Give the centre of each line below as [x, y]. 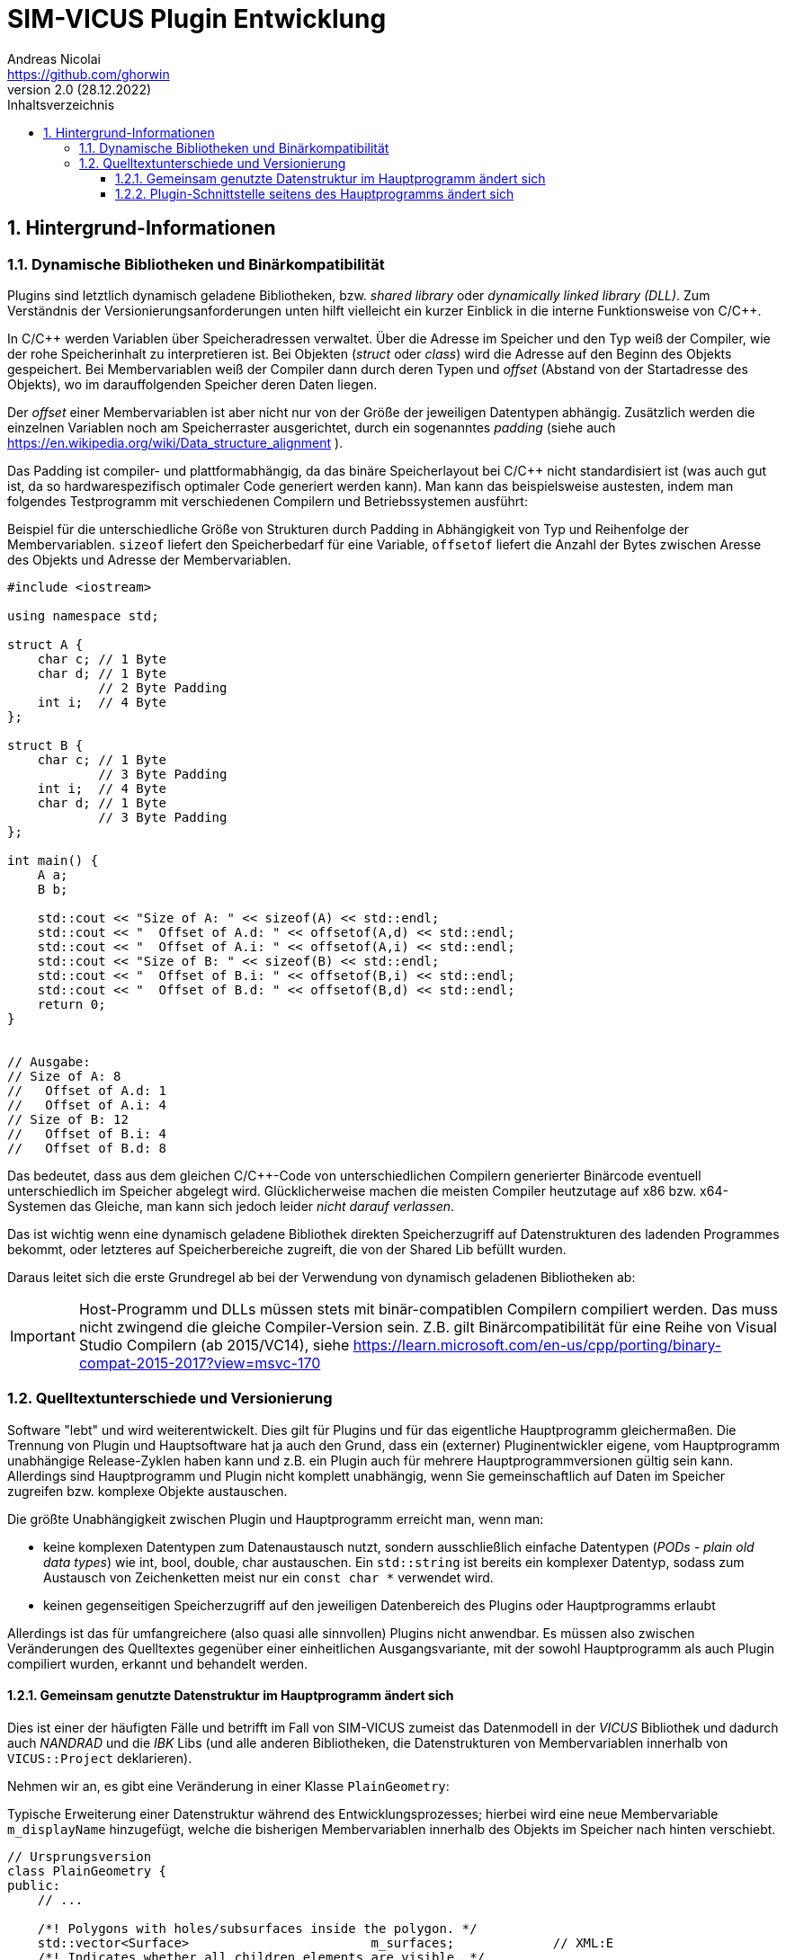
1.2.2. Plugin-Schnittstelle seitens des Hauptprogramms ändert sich [315, 193]
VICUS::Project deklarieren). [100, 1758]
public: [34, 1885]
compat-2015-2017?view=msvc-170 [200, 1363]
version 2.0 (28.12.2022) [80, 89]
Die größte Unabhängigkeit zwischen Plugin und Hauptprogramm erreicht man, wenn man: [276, 1519]
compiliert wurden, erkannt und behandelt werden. [158, 1663]
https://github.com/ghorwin [89, 74]
